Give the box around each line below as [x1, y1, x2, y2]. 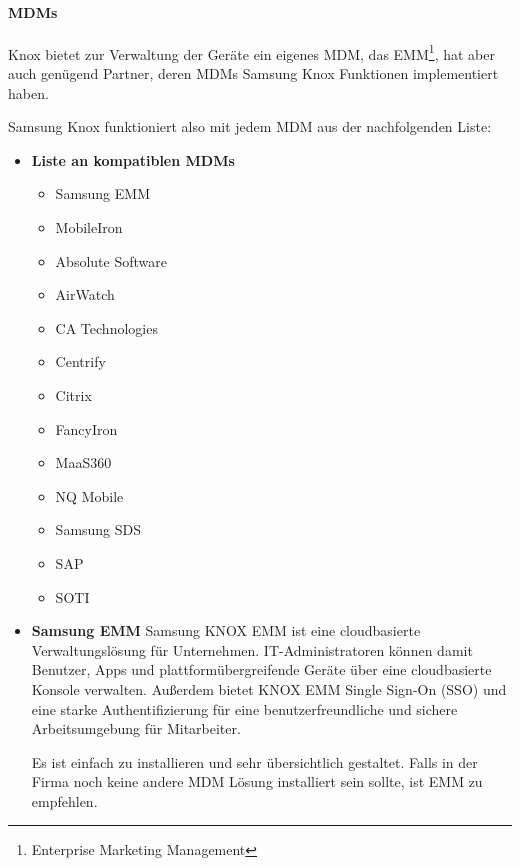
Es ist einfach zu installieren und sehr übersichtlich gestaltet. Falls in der [31, 751, 478, 772]
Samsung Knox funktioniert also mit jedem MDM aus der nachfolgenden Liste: [8, 116, 492, 137]
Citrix [55, 384, 92, 405]
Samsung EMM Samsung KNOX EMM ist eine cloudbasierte [31, 620, 421, 641]
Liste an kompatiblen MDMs [31, 149, 235, 170]
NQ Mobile [55, 485, 124, 506]
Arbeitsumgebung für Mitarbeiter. [31, 718, 241, 739]
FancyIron [55, 418, 118, 439]
